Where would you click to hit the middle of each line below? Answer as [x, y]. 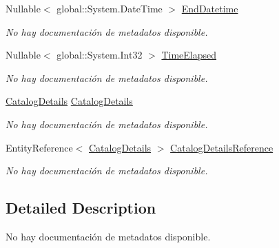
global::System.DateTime [110, 8]
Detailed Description [81, 208]
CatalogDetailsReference [222, 147]
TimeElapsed [189, 55]
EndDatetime [210, 8]
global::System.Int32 [100, 55]
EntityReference [39, 147]
